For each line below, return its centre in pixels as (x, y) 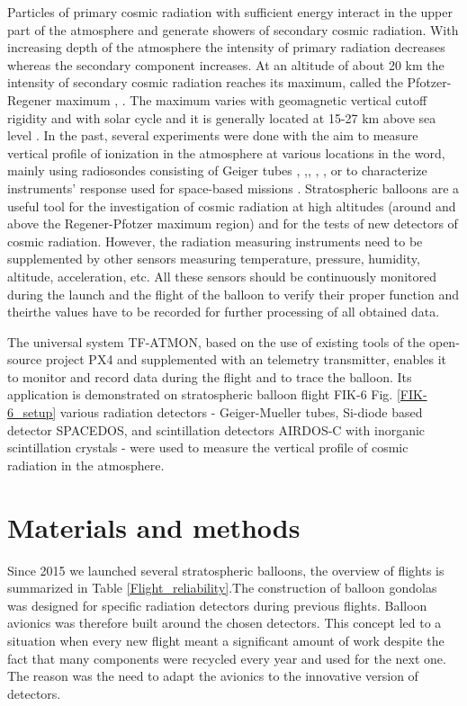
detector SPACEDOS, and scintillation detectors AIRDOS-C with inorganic (216, 429)
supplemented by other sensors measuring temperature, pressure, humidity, (214, 259)
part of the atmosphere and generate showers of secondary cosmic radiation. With (233, 29)
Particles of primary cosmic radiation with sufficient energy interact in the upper (230, 12)
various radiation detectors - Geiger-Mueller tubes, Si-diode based (241, 412)
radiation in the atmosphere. (86, 465)
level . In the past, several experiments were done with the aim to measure (213, 135)
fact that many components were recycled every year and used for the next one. (227, 658)
